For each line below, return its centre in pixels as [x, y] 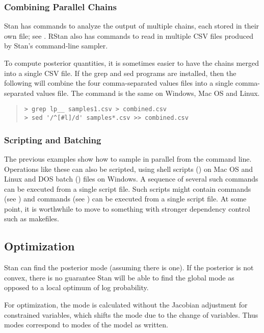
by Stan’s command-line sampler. [56, 46]
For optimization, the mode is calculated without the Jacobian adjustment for [126, 305]
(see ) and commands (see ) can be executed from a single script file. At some [125, 199]
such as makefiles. [32, 219]
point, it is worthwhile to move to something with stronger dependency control [127, 208]
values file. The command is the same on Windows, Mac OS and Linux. [148, 93]
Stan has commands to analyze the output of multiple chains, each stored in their [132, 26]
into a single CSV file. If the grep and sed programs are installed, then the [120, 73]
